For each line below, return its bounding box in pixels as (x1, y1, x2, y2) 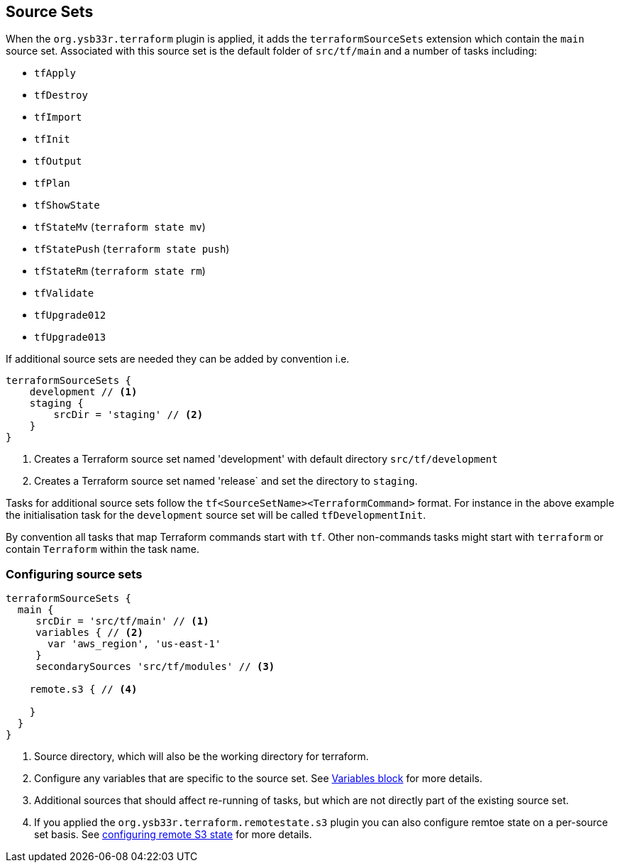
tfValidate (34, 287, 94, 300)
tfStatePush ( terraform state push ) (34, 243, 230, 256)
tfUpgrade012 (34, 309, 106, 322)
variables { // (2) (35, 627, 143, 639)
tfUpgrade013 (34, 331, 106, 344)
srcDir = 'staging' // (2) (53, 409, 204, 421)
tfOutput (34, 155, 82, 167)
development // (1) (29, 386, 138, 398)
